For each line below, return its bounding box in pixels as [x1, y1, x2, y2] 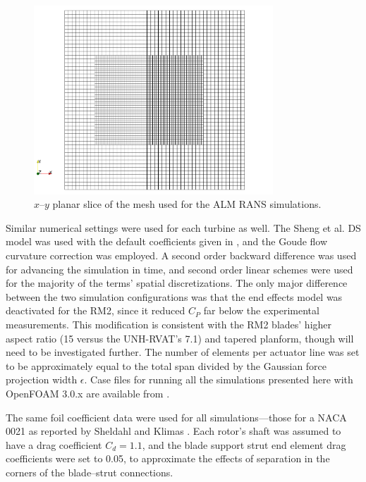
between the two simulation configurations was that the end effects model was [6, 289, 343, 304]
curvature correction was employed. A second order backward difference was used [6, 247, 357, 262]
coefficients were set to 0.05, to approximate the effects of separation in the [6, 451, 330, 466]
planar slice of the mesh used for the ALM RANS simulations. [52, 197, 322, 211]
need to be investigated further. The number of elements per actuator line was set [6, 345, 360, 359]
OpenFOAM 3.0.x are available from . [6, 385, 170, 400]
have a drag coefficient [6, 437, 102, 452]
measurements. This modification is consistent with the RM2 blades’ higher [6, 316, 332, 331]
